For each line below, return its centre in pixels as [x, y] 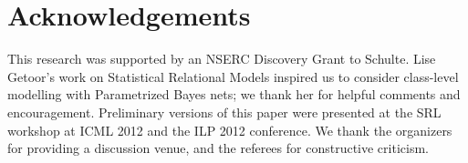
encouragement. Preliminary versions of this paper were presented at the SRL [224, 112]
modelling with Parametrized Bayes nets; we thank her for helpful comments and [234, 94]
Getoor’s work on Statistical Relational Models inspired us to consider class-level [233, 76]
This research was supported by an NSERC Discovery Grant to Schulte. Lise [222, 59]
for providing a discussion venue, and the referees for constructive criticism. [218, 148]
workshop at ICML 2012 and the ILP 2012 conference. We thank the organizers [230, 130]
